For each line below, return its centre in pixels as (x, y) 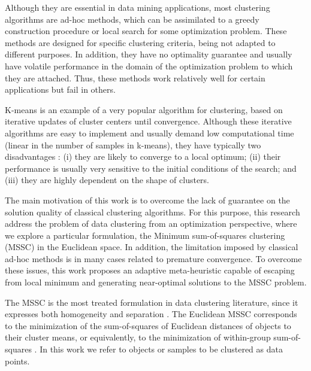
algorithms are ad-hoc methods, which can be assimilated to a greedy (132, 19)
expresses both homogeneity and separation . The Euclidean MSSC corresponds (151, 314)
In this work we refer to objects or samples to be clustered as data (161, 349)
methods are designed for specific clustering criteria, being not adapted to (140, 42)
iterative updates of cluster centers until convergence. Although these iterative (148, 121)
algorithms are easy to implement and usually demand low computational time (150, 133)
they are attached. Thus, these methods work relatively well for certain (135, 77)
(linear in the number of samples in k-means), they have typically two (133, 145)
